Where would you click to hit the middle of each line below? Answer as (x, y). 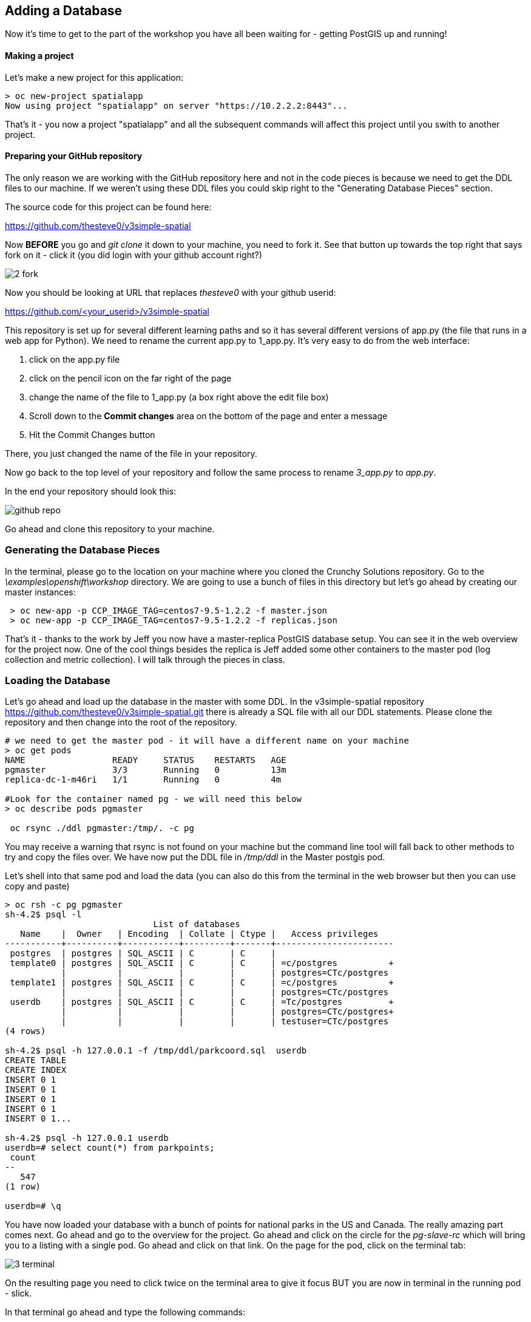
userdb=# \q (33, 1206)
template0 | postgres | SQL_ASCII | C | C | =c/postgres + (202, 963)
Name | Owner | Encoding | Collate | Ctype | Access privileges (199, 934)
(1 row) (23, 1187)
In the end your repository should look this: (91, 491)
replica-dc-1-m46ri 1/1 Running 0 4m (143, 780)
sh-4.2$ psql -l (43, 915)
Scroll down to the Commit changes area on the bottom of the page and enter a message (208, 416)
